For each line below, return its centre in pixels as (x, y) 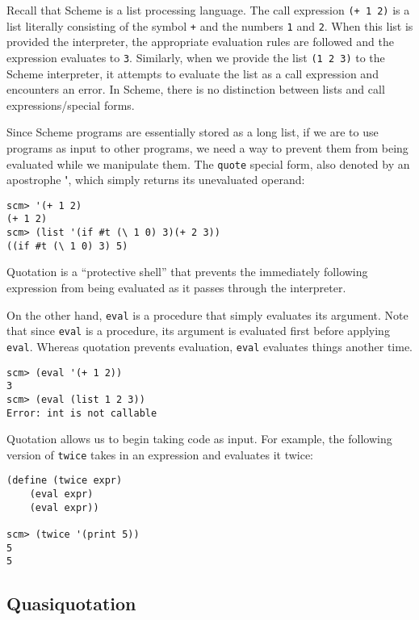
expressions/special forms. (71, 105)
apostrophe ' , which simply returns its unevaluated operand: (156, 180)
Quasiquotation (71, 603)
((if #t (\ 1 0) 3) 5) (67, 246)
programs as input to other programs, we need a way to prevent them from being (207, 147)
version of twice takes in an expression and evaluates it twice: (160, 454)
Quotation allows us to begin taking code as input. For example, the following (199, 439)
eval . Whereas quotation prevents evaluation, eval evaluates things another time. (209, 346)
